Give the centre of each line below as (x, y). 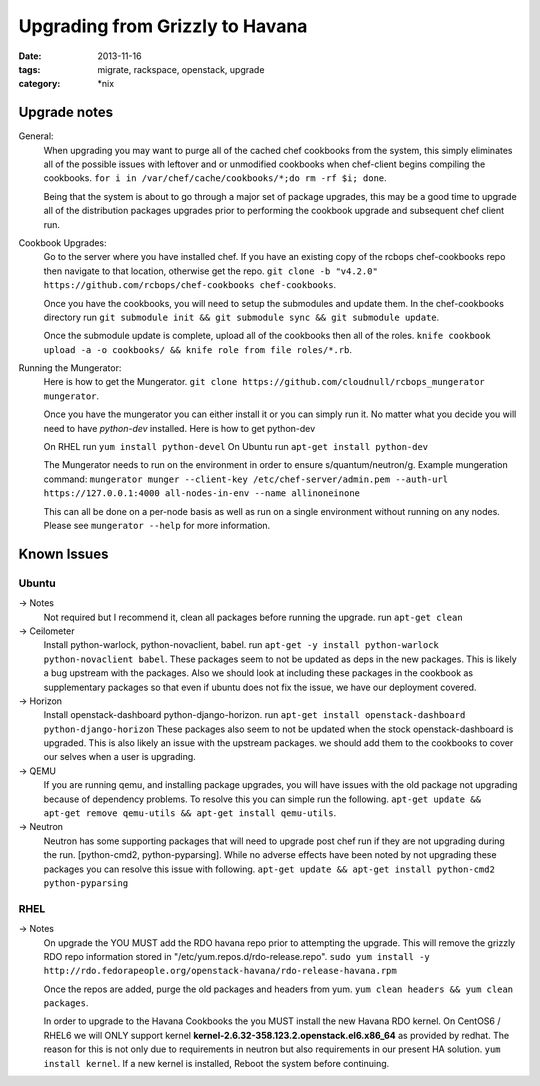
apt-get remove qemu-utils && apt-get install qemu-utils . (190, 813)
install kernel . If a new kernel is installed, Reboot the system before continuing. (216, 1063)
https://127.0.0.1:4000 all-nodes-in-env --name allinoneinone (201, 493)
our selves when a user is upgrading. (120, 757)
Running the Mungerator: (70, 368)
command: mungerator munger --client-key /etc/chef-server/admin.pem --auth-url (246, 479)
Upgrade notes (66, 112)
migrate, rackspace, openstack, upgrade (181, 69)
